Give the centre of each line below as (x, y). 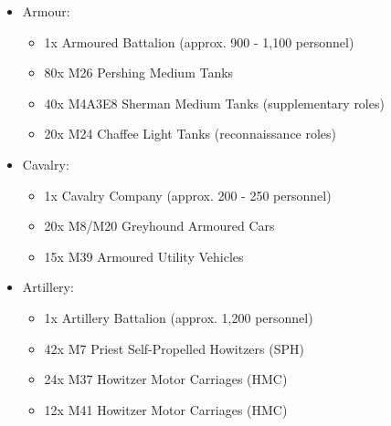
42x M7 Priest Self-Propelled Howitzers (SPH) (174, 348)
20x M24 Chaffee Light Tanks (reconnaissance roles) (190, 134)
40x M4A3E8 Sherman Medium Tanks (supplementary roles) (214, 103)
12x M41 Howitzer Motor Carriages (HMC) (166, 409)
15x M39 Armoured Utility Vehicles (144, 256)
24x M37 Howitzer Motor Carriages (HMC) (166, 379)
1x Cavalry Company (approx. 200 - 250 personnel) (188, 195)
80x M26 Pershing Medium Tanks (139, 73)
